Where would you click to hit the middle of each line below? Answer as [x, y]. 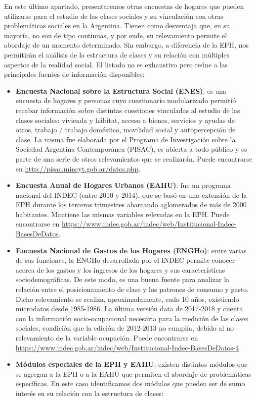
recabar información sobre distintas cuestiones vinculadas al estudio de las [128, 110]
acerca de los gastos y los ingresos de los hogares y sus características [120, 269]
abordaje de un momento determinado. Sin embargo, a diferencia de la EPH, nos [126, 45]
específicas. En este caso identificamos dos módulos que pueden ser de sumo [130, 383]
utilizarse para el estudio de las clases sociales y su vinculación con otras [114, 16]
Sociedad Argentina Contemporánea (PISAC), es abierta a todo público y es [131, 149]
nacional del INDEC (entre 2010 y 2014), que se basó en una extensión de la [131, 195]
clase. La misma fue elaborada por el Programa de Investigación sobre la [126, 139]
